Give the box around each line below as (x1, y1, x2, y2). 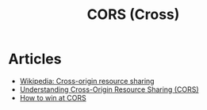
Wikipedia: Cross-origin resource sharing (19, 76, 155, 85)
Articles (8, 50, 62, 68)
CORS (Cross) (86, 6, 180, 24)
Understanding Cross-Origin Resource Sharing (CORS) (19, 85, 200, 94)
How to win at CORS (19, 93, 86, 102)
